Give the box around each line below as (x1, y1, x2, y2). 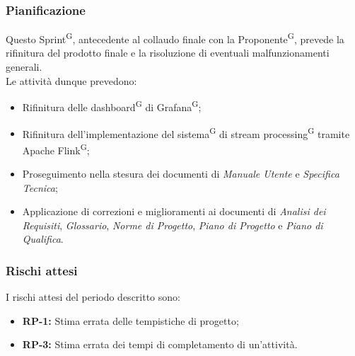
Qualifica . (22, 231, 64, 246)
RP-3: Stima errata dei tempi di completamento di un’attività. (22, 337, 298, 352)
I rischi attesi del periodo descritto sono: (6, 289, 180, 304)
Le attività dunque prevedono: (6, 73, 137, 88)
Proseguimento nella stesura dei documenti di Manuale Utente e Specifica (22, 166, 339, 180)
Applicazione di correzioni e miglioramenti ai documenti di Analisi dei (22, 204, 326, 219)
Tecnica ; (22, 180, 58, 195)
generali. (6, 59, 42, 74)
